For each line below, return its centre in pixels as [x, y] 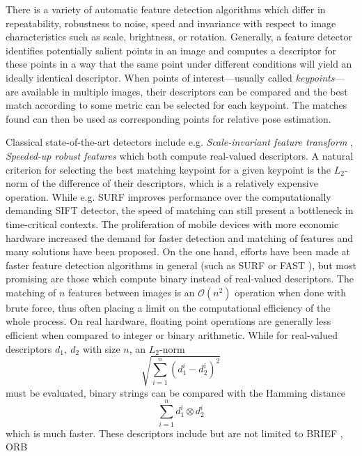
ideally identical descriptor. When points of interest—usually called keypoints [170, 77]
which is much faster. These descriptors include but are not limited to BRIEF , [174, 433]
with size [101, 348]
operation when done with [291, 292]
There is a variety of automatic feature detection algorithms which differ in [166, 9]
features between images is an [132, 292]
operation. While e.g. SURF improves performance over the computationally [168, 196]
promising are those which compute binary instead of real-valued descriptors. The [180, 279]
